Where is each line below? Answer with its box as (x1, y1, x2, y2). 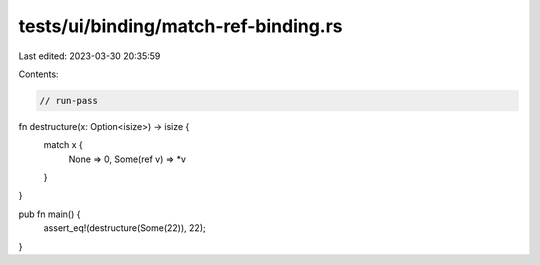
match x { (43, 139, 84, 151)
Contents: (18, 68, 59, 80)
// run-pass (39, 95, 99, 106)
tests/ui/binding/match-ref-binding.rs (18, 15, 344, 37)
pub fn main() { (18, 208, 81, 220)
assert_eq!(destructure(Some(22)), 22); (43, 222, 206, 234)
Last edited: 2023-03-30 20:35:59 (18, 50, 161, 62)
